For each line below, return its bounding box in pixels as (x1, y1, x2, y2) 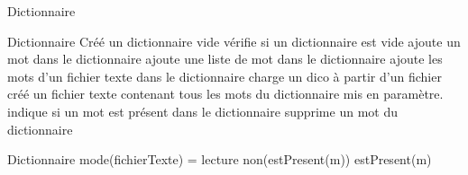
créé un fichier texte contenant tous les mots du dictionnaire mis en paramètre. (7, 84, 444, 103)
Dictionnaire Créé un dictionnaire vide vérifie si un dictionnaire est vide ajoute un (7, 31, 461, 50)
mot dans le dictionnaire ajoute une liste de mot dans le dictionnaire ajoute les (7, 49, 443, 68)
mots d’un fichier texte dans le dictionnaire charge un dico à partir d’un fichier (7, 66, 442, 85)
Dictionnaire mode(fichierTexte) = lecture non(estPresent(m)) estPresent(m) (7, 150, 432, 169)
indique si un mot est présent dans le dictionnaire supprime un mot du (7, 101, 398, 120)
